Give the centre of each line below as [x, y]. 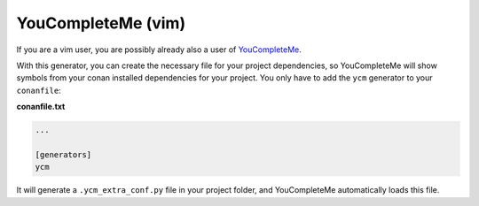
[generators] [63, 154]
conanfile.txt [41, 107]
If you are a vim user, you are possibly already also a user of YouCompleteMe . [159, 50]
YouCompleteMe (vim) [101, 23]
